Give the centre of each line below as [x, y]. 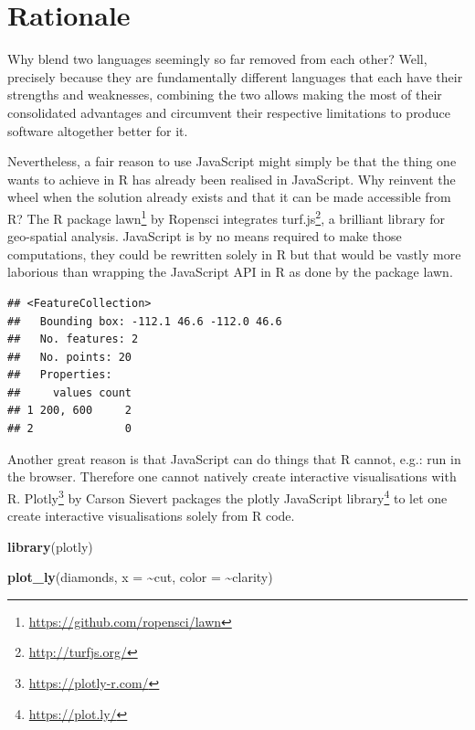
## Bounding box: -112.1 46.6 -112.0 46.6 [145, 321]
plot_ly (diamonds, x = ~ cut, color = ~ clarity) [140, 577]
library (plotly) [50, 546]
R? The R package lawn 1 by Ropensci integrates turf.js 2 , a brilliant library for [227, 217]
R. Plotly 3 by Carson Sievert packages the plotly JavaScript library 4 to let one [227, 496]
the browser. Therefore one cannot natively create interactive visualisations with [232, 476]
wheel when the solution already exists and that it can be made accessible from [229, 197]
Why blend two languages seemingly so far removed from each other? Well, [217, 59]
